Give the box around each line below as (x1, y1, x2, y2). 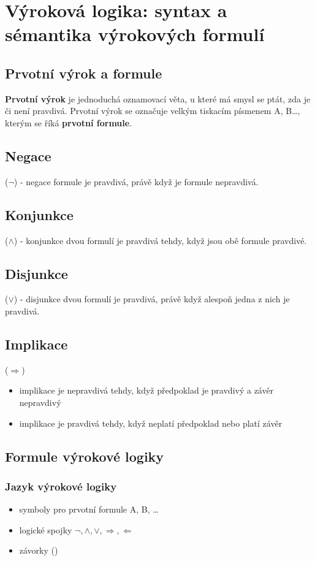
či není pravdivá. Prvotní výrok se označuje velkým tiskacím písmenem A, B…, (5, 104, 300, 117)
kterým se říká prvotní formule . (5, 116, 132, 129)
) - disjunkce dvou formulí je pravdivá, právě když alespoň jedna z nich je (13, 292, 290, 305)
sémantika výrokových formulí (5, 21, 265, 47)
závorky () (19, 544, 58, 557)
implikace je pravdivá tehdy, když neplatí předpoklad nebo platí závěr (19, 416, 283, 429)
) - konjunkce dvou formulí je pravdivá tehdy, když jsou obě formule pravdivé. (13, 234, 307, 246)
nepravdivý (19, 395, 61, 408)
